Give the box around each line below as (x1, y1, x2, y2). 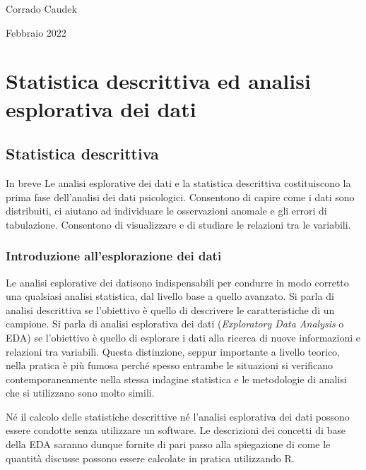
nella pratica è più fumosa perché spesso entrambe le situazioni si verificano (6, 358, 333, 373)
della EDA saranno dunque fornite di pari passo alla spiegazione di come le (6, 437, 331, 452)
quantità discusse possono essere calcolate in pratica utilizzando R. (6, 450, 295, 465)
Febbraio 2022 (6, 25, 66, 40)
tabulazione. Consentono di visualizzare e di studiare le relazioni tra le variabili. (6, 217, 351, 231)
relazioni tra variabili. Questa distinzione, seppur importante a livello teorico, (6, 344, 341, 358)
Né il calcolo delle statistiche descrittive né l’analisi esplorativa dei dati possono (6, 409, 350, 423)
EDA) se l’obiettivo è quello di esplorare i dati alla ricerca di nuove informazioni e (6, 330, 361, 344)
